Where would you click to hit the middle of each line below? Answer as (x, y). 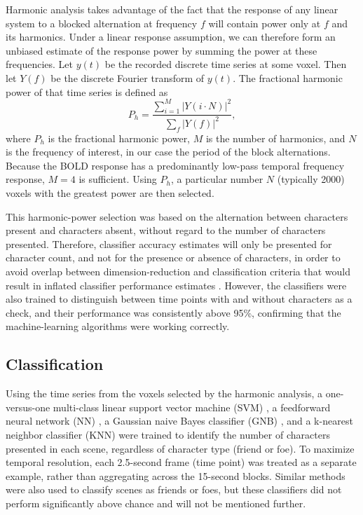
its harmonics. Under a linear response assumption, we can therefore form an (171, 37)
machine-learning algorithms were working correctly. (118, 326)
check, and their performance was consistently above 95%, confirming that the (173, 312)
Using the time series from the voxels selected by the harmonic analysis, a (164, 393)
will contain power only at (265, 23)
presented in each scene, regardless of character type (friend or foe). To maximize (180, 448)
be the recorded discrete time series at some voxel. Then (226, 64)
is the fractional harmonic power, (119, 138)
